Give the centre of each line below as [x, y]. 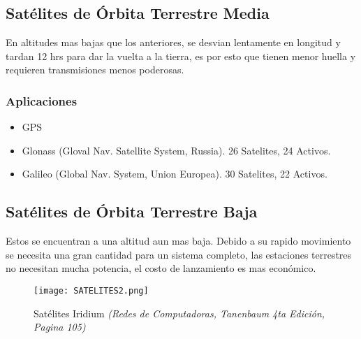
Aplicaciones [42, 100]
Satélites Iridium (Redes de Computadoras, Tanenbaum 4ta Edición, [179, 313]
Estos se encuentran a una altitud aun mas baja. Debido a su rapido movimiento [178, 241]
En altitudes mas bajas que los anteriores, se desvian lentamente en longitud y [173, 42]
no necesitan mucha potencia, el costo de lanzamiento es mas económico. [161, 268]
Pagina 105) [60, 327]
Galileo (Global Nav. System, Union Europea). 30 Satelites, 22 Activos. [175, 174]
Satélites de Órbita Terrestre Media [138, 13]
